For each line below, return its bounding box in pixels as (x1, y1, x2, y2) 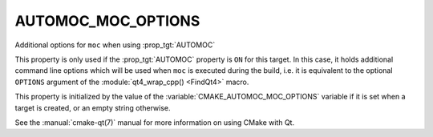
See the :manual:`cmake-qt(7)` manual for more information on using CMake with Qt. (14, 117, 295, 127)
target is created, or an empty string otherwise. (14, 103, 172, 112)
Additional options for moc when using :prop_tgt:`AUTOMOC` (14, 40, 216, 50)
